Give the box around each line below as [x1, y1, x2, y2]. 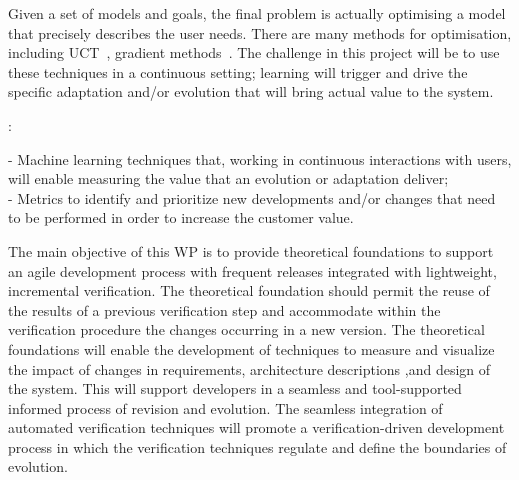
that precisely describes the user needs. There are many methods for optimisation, [8, 22, 512, 43]
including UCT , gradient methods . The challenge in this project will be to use [8, 42, 500, 63]
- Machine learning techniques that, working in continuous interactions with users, [8, 148, 512, 169]
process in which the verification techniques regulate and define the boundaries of [8, 436, 507, 457]
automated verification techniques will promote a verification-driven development [8, 417, 505, 438]
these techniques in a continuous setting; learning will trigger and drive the [8, 61, 468, 82]
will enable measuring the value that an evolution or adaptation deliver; [8, 168, 449, 189]
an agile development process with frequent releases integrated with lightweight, [8, 260, 497, 281]
